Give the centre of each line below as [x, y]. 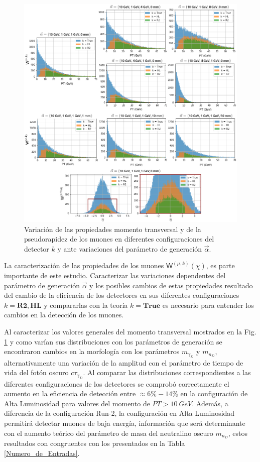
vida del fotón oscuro [36, 372]
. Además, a [210, 403]
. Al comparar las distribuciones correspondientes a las [167, 372]
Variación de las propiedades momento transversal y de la [113, 229]
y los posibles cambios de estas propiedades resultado [171, 285]
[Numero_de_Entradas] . [42, 453]
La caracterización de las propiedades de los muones [84, 265]
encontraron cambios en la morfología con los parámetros [92, 351]
